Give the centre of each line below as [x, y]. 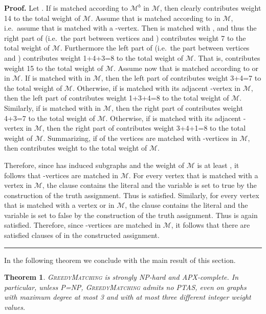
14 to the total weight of [42, 18]
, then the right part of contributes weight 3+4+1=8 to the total [144, 128]
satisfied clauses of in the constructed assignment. [82, 235]
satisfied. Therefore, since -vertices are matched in [83, 225]
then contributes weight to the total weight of [76, 148]
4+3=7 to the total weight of [50, 118]
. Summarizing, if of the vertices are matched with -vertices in [140, 138]
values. [15, 307]
